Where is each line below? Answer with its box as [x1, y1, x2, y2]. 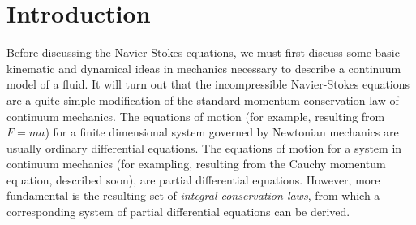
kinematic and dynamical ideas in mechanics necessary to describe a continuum [6, 59, 401, 76]
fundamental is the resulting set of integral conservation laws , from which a [6, 187, 380, 204]
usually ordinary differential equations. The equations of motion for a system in [6, 139, 402, 156]
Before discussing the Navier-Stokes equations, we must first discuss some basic [6, 44, 400, 61]
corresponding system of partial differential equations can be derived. [6, 203, 350, 220]
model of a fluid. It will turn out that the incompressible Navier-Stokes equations [6, 76, 410, 93]
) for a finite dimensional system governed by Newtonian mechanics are [45, 123, 399, 141]
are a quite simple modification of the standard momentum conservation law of [6, 91, 399, 108]
